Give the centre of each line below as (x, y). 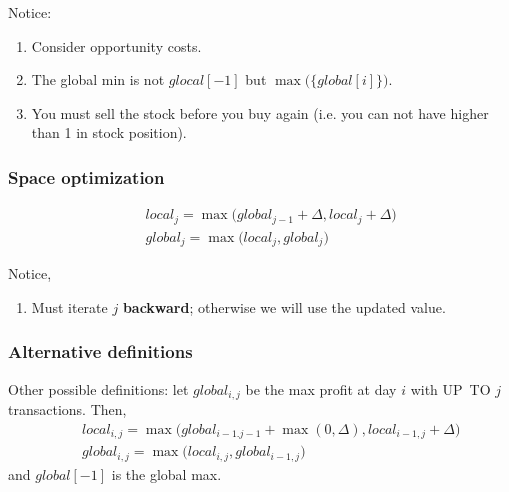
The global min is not (98, 79)
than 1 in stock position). (109, 132)
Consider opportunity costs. (116, 45)
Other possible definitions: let (98, 388)
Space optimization (86, 176)
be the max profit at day (321, 388)
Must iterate (69, 306)
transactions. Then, (67, 409)
